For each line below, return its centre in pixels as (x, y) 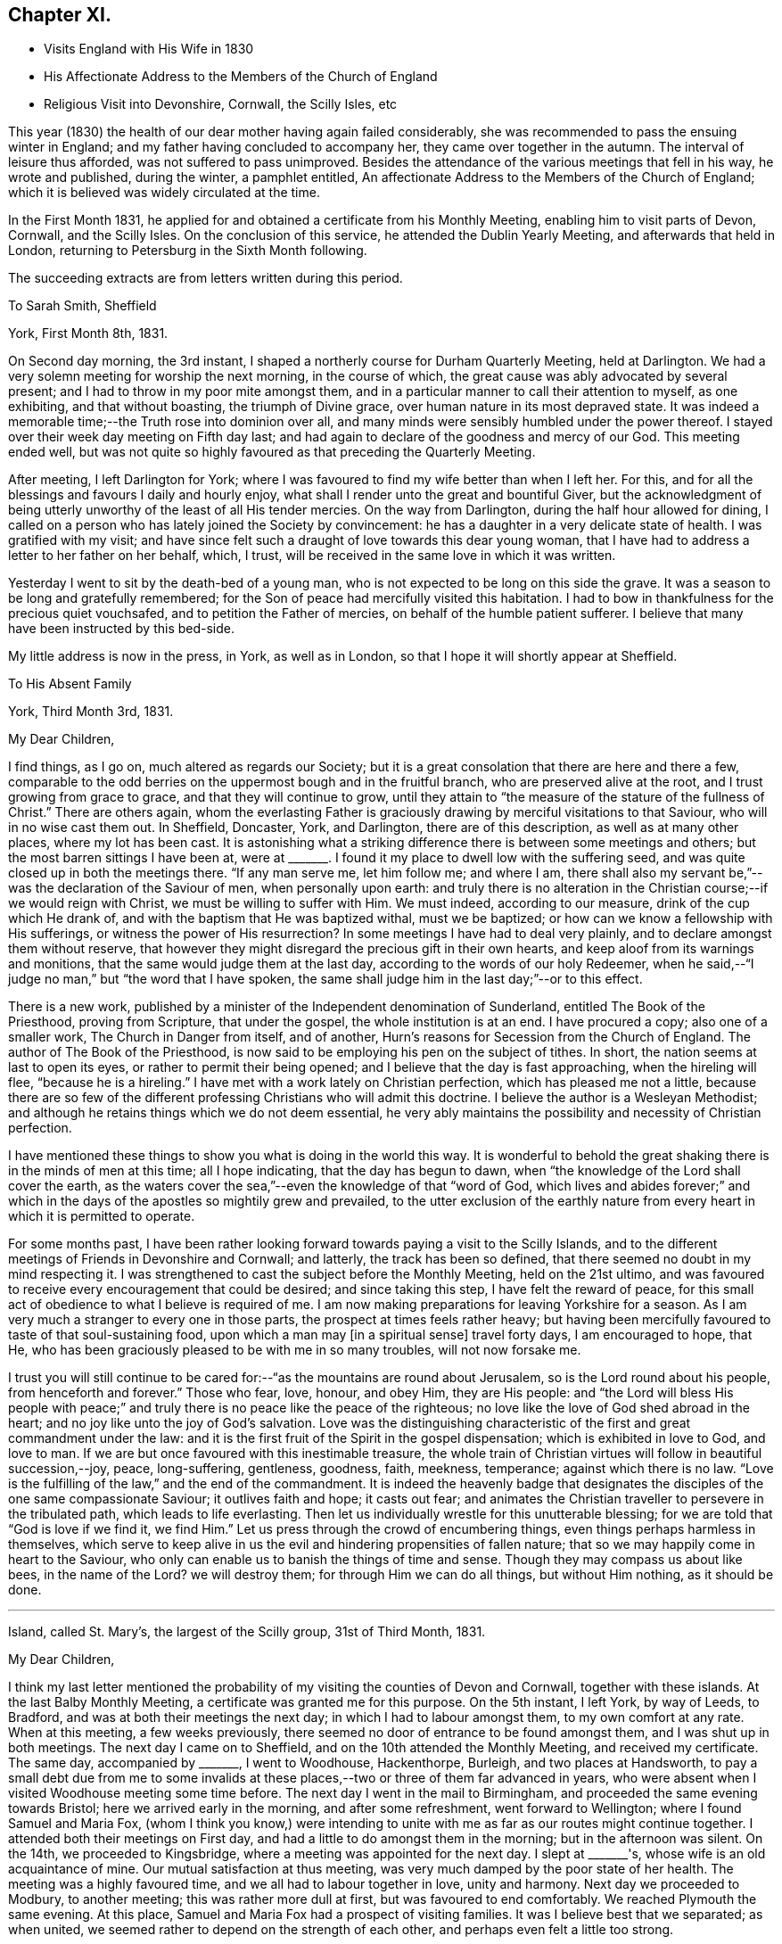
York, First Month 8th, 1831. (88, 334)
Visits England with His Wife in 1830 (149, 49)
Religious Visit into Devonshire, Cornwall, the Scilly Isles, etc (221, 104)
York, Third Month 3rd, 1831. (91, 712)
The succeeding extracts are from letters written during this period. (206, 278)
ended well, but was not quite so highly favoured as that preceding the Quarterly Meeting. (272, 452)
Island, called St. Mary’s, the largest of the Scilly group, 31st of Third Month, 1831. (247, 1632)
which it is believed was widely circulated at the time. (164, 193)
